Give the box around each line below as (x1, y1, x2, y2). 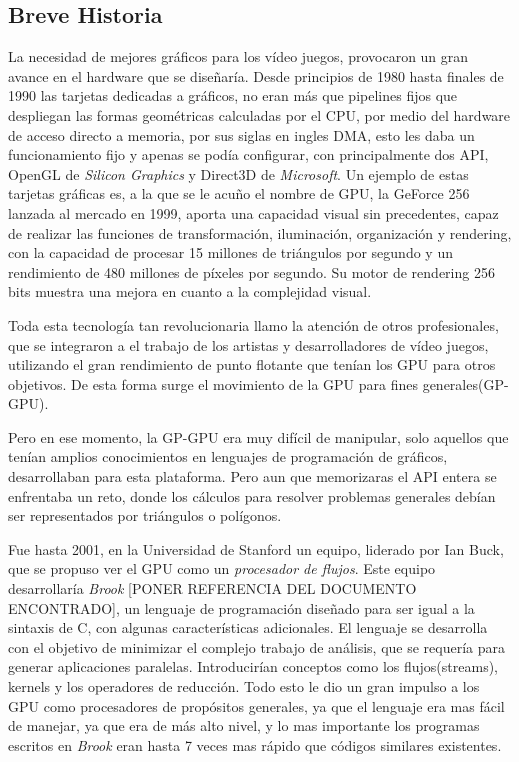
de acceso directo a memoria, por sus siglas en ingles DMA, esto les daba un (8, 124, 475, 145)
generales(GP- (422, 373, 509, 394)
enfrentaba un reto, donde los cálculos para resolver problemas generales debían (8, 485, 496, 506)
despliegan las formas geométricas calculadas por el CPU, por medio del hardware (8, 104, 511, 125)
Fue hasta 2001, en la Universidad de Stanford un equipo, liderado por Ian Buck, (8, 538, 504, 559)
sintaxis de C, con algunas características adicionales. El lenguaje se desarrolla (8, 617, 488, 638)
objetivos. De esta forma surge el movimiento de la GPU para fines (8, 373, 418, 394)
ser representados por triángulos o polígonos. (8, 505, 282, 526)
